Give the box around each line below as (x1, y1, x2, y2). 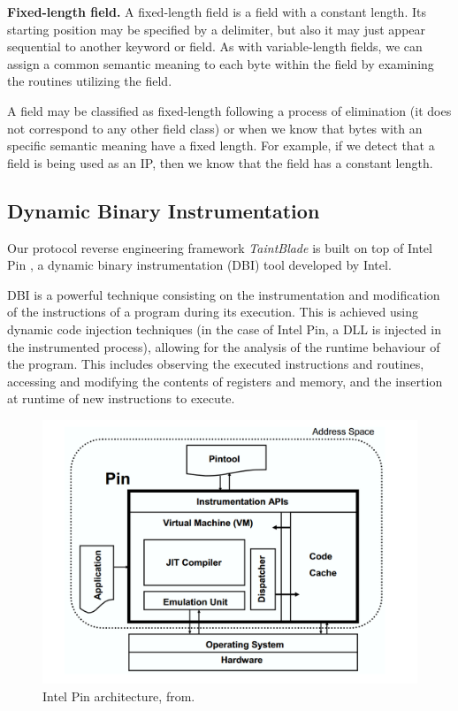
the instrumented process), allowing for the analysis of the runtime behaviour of (7, 337, 440, 355)
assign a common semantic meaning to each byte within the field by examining (7, 54, 434, 73)
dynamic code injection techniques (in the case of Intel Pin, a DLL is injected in (7, 319, 441, 338)
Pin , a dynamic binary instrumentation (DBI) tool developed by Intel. (7, 256, 392, 274)
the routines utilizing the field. (7, 72, 172, 90)
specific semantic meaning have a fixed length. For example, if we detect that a (7, 136, 435, 155)
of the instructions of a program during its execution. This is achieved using (7, 302, 418, 321)
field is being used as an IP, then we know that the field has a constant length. (7, 153, 433, 172)
